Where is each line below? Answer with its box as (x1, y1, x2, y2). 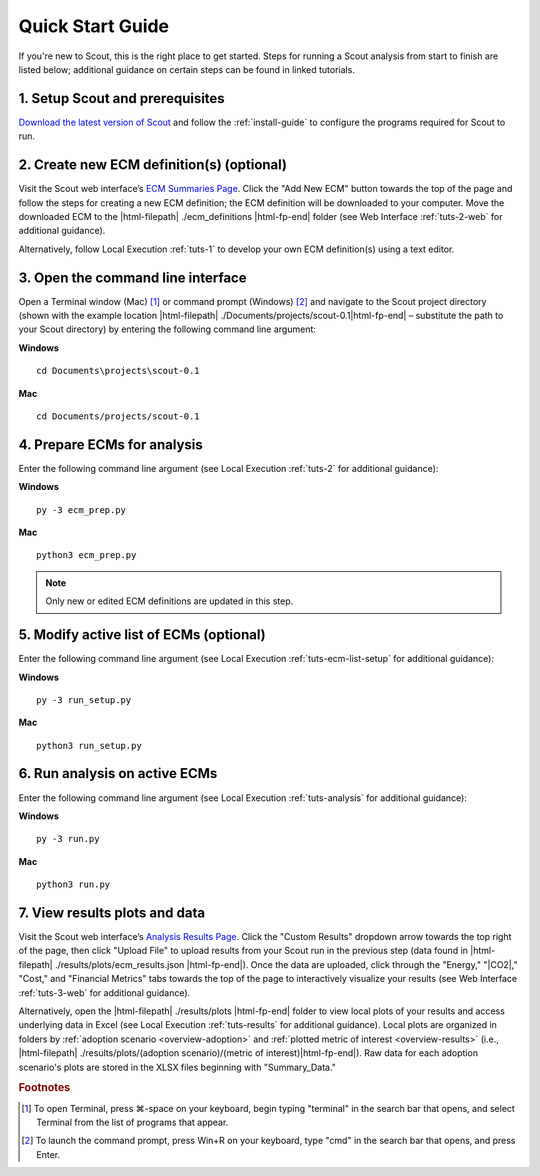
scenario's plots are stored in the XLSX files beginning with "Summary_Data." (18, 1061, 337, 1073)
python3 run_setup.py (36, 740, 142, 751)
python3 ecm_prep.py (36, 550, 137, 561)
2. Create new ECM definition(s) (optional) (18, 156, 288, 174)
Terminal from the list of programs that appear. (36, 1116, 229, 1128)
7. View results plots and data (18, 904, 205, 921)
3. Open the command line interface (18, 269, 247, 286)
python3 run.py (36, 879, 111, 890)
